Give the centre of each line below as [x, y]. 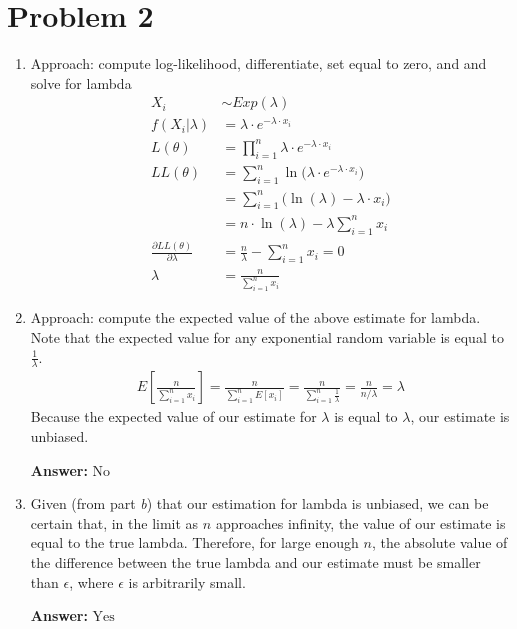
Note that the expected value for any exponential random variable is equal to [267, 336]
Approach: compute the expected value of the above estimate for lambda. [255, 317]
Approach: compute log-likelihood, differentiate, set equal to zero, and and [258, 63]
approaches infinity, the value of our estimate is [360, 522]
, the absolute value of [439, 542]
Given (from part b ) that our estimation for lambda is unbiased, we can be [259, 503]
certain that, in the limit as [114, 522]
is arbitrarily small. [187, 581]
